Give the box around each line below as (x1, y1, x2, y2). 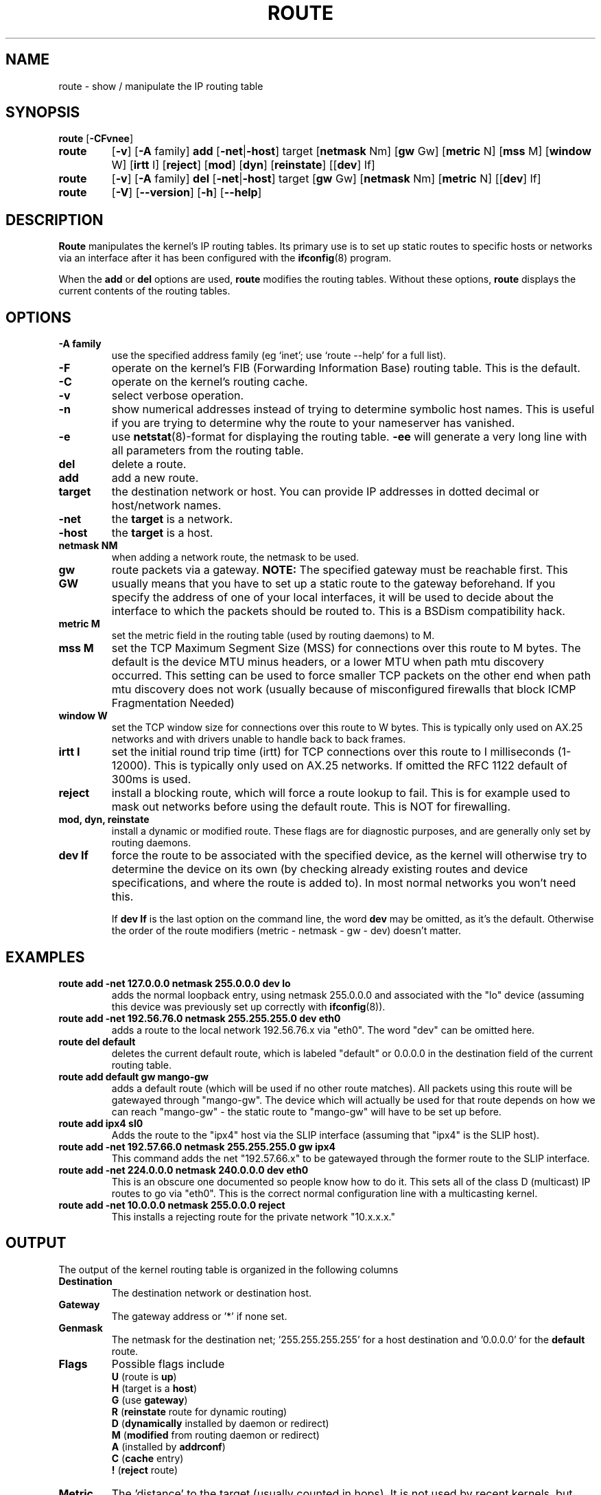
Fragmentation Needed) (111, 696, 235, 710)
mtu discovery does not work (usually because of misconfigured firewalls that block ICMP (111, 682, 576, 697)
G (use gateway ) (111, 1393, 188, 1406)
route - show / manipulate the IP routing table (58, 80, 263, 92)
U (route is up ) (111, 1370, 177, 1382)
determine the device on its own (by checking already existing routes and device (111, 862, 528, 877)
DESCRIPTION (5, 211, 104, 229)
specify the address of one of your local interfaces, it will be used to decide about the (111, 590, 554, 605)
